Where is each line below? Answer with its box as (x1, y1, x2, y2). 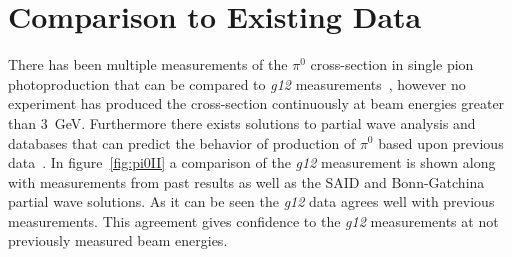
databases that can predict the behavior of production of (8, 132, 356, 153)
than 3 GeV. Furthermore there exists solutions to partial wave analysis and (8, 112, 476, 133)
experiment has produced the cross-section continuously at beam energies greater (8, 93, 505, 114)
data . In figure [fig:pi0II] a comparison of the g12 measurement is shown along (8, 152, 496, 173)
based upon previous (378, 132, 504, 153)
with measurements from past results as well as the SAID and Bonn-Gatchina (8, 171, 485, 192)
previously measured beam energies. (8, 230, 228, 251)
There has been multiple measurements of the (8, 54, 288, 75)
